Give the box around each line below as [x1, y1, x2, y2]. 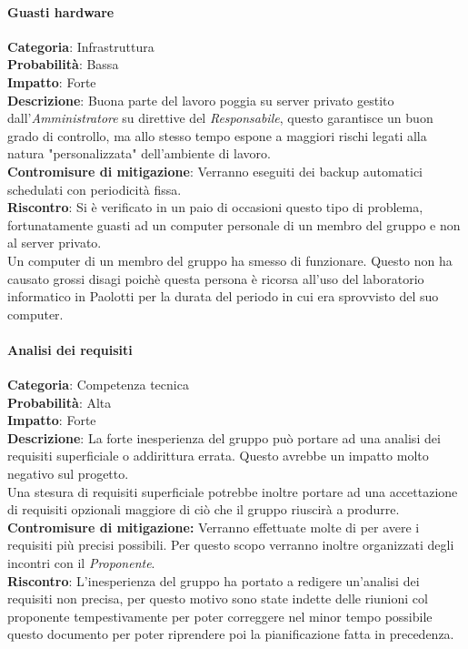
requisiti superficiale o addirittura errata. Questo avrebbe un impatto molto [7, 446, 429, 465]
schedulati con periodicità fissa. [7, 179, 182, 198]
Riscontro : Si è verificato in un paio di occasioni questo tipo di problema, [7, 198, 423, 217]
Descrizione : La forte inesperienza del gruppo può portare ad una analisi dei [7, 428, 441, 447]
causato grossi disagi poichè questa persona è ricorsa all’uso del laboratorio [7, 269, 424, 288]
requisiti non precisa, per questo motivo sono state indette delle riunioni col [7, 589, 428, 608]
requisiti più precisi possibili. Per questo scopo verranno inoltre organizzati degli [7, 535, 454, 554]
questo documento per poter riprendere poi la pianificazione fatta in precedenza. [7, 624, 454, 644]
